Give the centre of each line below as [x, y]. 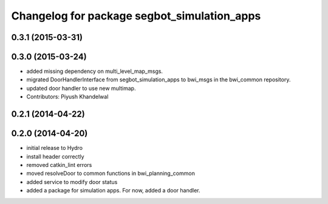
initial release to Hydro [55, 148]
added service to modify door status [72, 182]
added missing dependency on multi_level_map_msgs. [95, 71]
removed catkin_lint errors [59, 165]
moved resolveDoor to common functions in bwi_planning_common [111, 174]
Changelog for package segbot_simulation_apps [136, 16]
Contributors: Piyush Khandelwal [67, 97]
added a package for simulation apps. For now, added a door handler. [113, 191]
